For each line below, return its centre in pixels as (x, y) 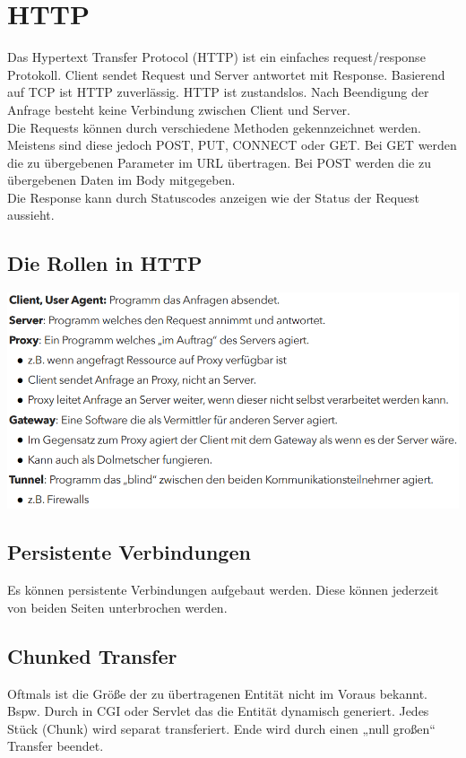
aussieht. (31, 215)
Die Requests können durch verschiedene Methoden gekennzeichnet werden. (214, 127)
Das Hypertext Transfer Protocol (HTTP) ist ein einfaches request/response (216, 57)
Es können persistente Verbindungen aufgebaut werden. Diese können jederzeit (223, 590)
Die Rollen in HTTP (105, 263)
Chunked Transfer (92, 655)
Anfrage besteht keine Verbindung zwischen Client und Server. (179, 109)
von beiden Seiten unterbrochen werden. (117, 607)
